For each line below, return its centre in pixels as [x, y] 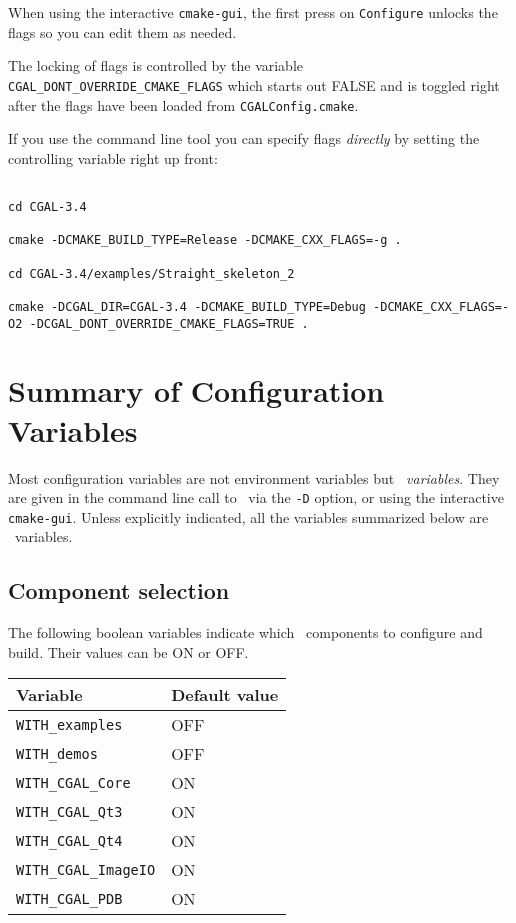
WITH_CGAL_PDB [69, 898]
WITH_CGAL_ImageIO [86, 869]
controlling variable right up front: [113, 157]
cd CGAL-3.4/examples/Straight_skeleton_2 [151, 273]
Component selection [119, 590]
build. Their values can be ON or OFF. [128, 651]
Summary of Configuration [196, 390]
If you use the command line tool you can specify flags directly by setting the [244, 138]
